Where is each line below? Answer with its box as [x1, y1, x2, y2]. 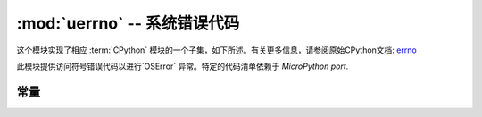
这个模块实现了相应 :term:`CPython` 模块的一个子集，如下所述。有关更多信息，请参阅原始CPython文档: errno [16, 45, 417, 55]
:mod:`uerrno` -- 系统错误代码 [16, 13, 240, 33]
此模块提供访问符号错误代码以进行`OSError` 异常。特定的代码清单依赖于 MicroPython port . [16, 61, 349, 71]
